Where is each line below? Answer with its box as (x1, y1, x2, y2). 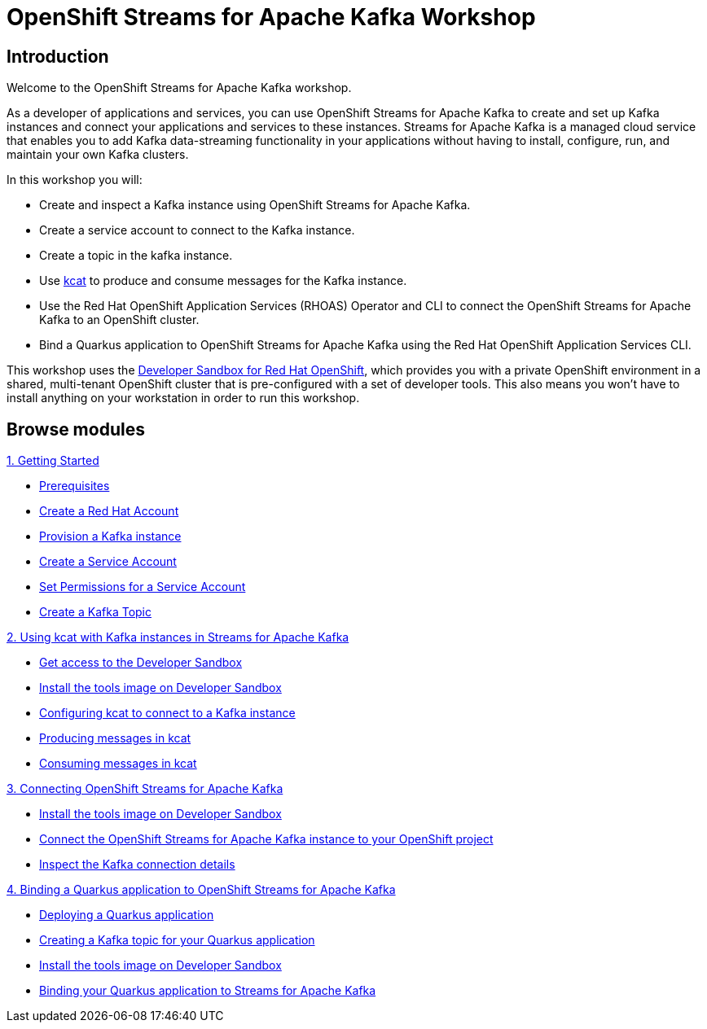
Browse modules (7, 418, 145, 440)
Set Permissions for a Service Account (39, 580, 246, 594)
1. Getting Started (7, 453, 99, 468)
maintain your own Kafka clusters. (7, 147, 189, 162)
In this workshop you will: (7, 173, 143, 187)
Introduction (7, 46, 109, 67)
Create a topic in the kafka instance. (39, 248, 233, 263)
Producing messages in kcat (39, 731, 191, 746)
